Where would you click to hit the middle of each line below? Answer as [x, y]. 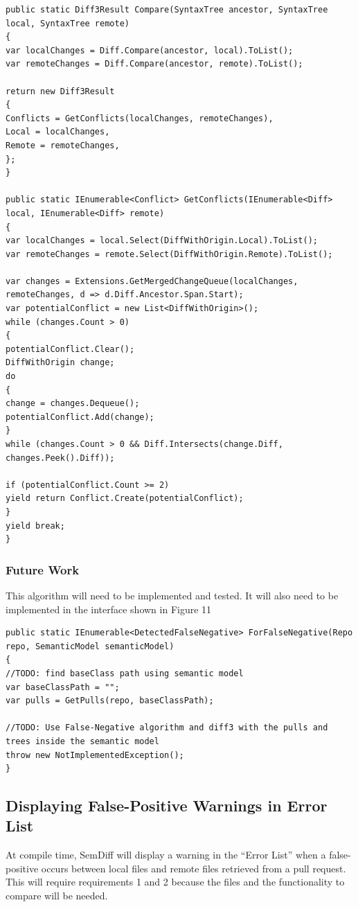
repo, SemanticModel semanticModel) [90, 646]
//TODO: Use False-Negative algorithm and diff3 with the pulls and [167, 728]
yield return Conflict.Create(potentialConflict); [125, 499]
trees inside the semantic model [82, 741]
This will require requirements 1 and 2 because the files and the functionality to [175, 882]
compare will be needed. [57, 896]
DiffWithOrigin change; [60, 363]
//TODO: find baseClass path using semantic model [125, 673]
